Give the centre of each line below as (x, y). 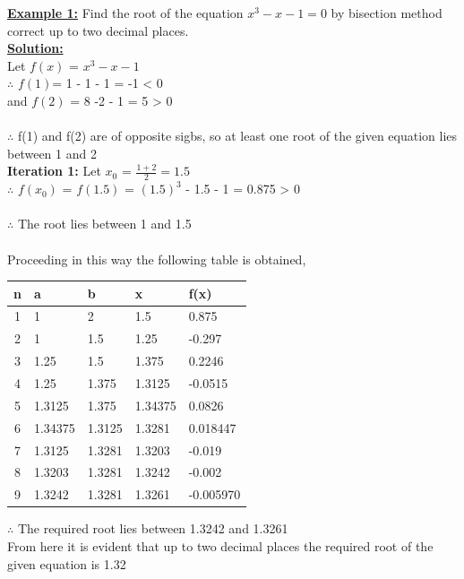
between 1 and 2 (52, 153)
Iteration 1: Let (54, 171)
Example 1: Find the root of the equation (125, 13)
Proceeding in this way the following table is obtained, (157, 259)
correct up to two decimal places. (98, 30)
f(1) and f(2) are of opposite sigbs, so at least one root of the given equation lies (237, 136)
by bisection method (387, 13)
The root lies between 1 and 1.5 (104, 224)
